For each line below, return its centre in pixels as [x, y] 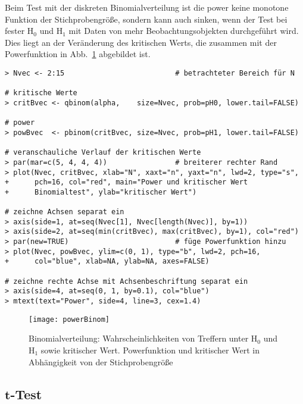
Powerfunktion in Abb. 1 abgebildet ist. [78, 54]
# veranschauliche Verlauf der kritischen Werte [103, 153]
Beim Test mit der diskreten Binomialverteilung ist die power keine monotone [147, 7]
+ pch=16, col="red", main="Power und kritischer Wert [126, 182]
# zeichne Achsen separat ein [65, 212]
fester [15, 31]
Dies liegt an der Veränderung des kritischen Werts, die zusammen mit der [141, 42]
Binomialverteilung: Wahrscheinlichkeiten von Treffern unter [139, 338]
